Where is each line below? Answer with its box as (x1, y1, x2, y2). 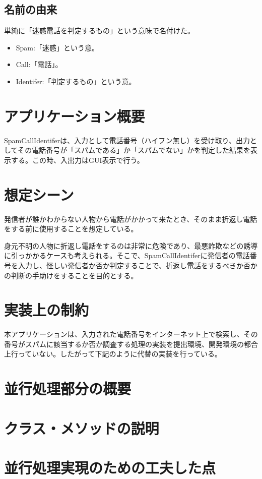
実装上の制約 (4, 300, 89, 320)
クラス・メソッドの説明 (4, 417, 159, 438)
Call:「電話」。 (16, 59, 62, 70)
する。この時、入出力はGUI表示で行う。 (11, 154, 144, 165)
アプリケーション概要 (4, 105, 145, 126)
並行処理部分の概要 (4, 378, 132, 399)
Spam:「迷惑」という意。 (16, 42, 99, 52)
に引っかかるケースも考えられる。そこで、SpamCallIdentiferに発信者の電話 (4, 250, 250, 261)
